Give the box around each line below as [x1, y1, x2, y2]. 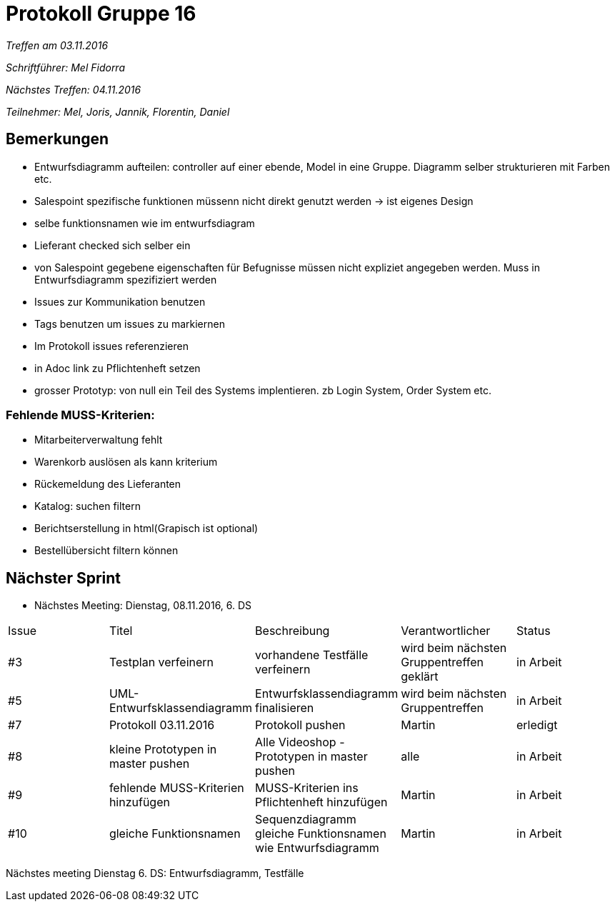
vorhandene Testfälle [255, 648, 369, 663]
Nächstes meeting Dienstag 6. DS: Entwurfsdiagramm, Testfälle [6, 867, 304, 880]
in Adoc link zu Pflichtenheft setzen [34, 361, 201, 374]
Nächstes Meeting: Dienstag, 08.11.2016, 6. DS [34, 599, 252, 612]
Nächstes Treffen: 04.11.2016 [6, 83, 141, 96]
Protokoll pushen [255, 718, 346, 733]
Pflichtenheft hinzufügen [255, 795, 388, 810]
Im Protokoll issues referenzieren [34, 339, 189, 352]
